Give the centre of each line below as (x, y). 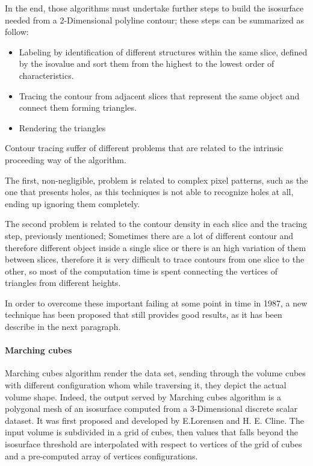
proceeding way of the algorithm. (66, 159)
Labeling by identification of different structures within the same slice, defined (163, 51)
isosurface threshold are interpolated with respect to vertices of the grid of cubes (153, 444)
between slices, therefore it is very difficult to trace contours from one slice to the (155, 259)
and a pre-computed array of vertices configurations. (101, 455)
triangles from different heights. (63, 283)
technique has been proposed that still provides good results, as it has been (144, 315)
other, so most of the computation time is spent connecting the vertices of (141, 271)
